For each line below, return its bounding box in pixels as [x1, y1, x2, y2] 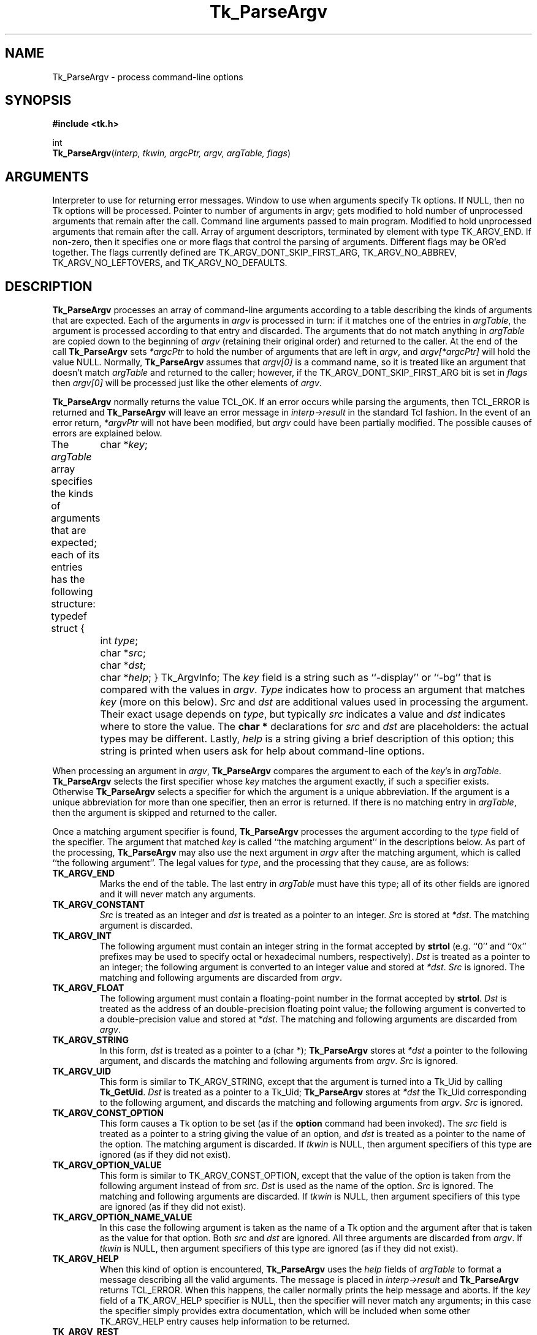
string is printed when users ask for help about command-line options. [100, 745, 425, 758]
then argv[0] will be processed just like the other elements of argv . [52, 378, 322, 389]
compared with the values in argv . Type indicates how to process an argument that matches [100, 683, 525, 696]
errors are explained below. [52, 428, 162, 439]
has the [51, 573, 85, 586]
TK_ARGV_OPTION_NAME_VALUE [52, 1212, 192, 1223]
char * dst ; [100, 659, 146, 672]
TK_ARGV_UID [52, 1066, 112, 1077]
